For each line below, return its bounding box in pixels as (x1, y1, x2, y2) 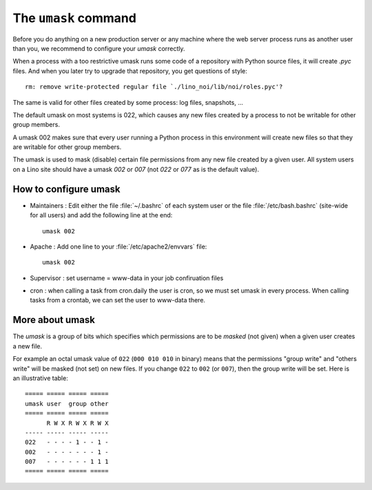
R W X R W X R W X (46, 419, 109, 427)
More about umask (12, 314, 96, 326)
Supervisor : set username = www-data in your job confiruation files (30, 273, 224, 282)
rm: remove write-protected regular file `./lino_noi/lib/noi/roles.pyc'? (25, 83, 283, 91)
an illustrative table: (12, 373, 68, 382)
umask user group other (25, 400, 109, 407)
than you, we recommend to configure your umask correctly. (12, 44, 185, 52)
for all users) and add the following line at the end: (30, 211, 173, 219)
